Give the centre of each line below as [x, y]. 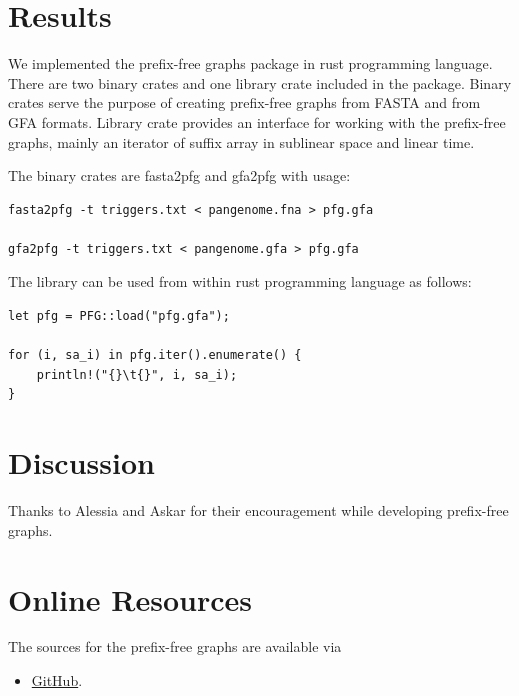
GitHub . [57, 680]
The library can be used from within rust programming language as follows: [240, 281]
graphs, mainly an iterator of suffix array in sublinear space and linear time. [241, 141]
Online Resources [130, 598]
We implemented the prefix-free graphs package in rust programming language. [250, 63]
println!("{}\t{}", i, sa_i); [137, 374]
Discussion [81, 462]
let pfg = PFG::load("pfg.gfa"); [119, 316]
